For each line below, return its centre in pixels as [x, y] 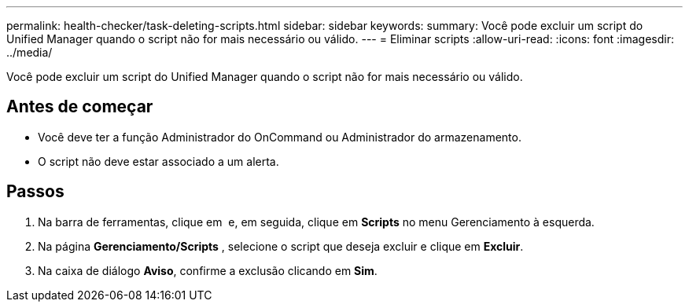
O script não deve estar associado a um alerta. [158, 161]
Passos [35, 192]
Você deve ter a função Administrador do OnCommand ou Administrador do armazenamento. [280, 137]
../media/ [29, 52]
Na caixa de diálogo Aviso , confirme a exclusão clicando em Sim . [208, 270]
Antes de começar [80, 107]
